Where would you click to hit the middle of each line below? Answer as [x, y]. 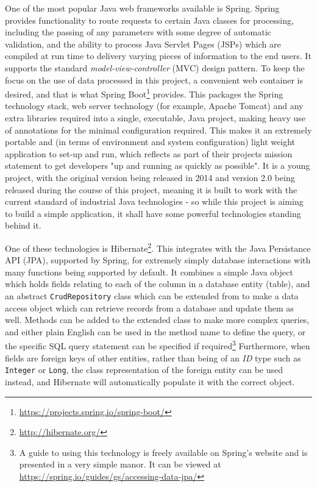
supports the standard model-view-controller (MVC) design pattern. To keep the [155, 67]
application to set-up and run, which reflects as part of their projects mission [149, 153]
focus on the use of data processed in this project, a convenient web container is [154, 80]
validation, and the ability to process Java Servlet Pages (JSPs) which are [143, 44]
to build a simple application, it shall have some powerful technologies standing [153, 213]
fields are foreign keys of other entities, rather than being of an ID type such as [153, 357]
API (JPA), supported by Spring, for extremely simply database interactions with [158, 260]
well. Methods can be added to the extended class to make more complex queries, [157, 320]
